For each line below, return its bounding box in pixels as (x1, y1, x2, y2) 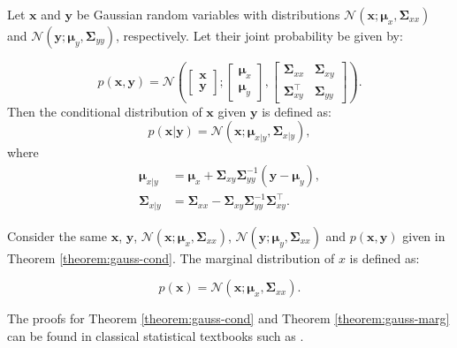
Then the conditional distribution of (7, 102, 202, 120)
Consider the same (7, 226, 107, 245)
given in (402, 226, 446, 245)
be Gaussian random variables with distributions (76, 5, 340, 23)
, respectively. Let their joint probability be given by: (116, 26, 403, 44)
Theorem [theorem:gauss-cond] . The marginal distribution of (7, 248, 335, 267)
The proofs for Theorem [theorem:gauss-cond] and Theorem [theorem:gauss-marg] (7, 309, 450, 328)
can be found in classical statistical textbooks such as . (7, 326, 304, 344)
